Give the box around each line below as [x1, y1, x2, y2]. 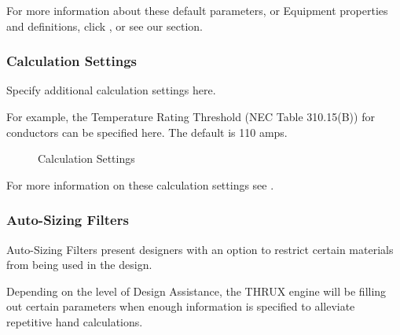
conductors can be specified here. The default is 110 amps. [6, 123, 288, 140]
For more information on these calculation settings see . [6, 176, 274, 193]
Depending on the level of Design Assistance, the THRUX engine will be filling [6, 282, 387, 299]
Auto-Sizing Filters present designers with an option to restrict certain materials [6, 241, 394, 257]
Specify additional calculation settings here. [6, 82, 216, 98]
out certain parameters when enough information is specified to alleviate [6, 298, 355, 315]
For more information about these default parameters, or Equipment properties [6, 2, 388, 18]
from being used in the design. [6, 256, 152, 273]
